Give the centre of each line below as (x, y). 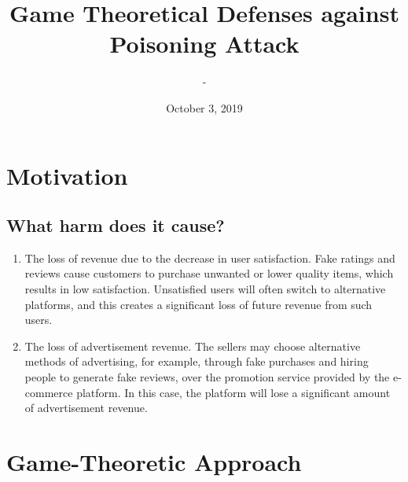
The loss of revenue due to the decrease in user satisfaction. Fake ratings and (210, 258)
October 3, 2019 (204, 107)
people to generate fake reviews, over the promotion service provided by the (207, 377)
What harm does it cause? (116, 225)
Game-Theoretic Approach (154, 462)
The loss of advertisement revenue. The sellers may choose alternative (193, 346)
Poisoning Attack (204, 44)
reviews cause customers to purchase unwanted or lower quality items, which (209, 273)
